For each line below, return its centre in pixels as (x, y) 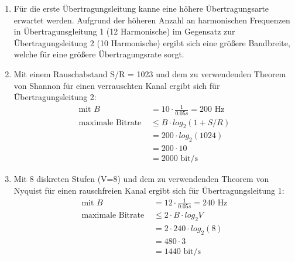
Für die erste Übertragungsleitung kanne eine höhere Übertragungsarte (141, 8)
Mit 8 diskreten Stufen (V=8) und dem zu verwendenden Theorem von (141, 179)
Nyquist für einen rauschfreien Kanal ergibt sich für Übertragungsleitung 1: (149, 190)
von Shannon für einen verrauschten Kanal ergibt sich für (117, 85)
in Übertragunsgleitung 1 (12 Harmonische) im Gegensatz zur (124, 31)
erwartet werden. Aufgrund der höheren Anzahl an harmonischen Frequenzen (152, 20)
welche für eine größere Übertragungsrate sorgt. (99, 54)
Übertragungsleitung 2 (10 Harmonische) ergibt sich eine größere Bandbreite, (152, 42)
